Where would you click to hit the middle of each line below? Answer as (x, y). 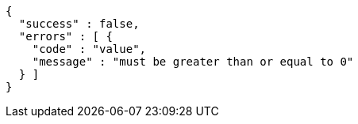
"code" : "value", (89, 49)
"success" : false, (79, 24)
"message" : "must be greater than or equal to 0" (193, 62)
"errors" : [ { (65, 36)
